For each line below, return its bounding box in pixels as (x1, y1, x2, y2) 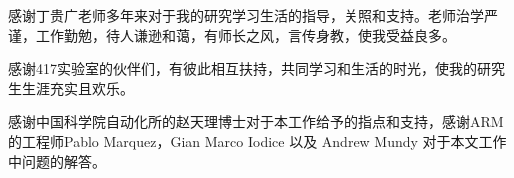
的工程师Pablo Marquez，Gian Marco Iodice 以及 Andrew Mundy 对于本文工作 (8, 130, 507, 151)
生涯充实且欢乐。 (21, 77, 134, 98)
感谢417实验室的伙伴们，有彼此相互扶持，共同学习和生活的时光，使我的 (8, 58, 477, 79)
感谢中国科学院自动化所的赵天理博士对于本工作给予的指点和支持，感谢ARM (8, 111, 504, 132)
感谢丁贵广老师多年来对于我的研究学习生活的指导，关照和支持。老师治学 (8, 5, 484, 25)
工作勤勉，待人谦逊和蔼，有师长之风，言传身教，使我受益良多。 (35, 24, 456, 45)
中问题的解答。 (8, 150, 106, 171)
